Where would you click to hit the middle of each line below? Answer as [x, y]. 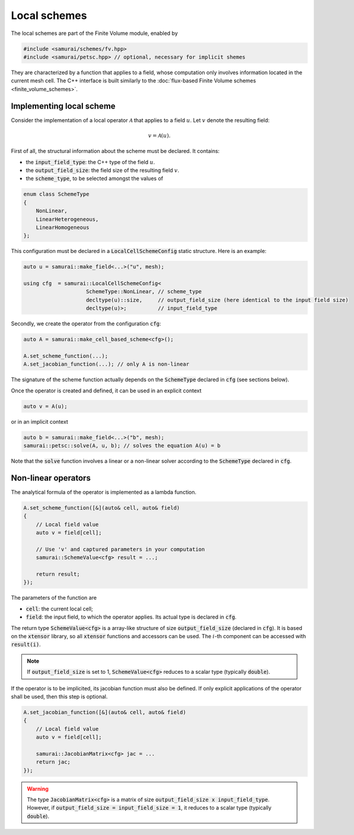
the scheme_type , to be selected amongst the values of [94, 178]
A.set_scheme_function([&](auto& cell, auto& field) [102, 508]
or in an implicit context [39, 421]
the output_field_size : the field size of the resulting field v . [103, 170]
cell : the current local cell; [59, 609]
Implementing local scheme [63, 106]
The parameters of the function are [54, 598]
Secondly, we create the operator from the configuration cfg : [86, 324]
